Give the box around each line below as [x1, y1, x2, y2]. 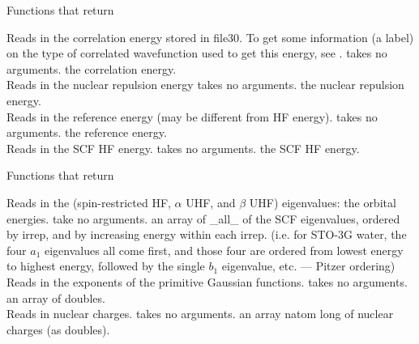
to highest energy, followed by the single [6, 257, 205, 274]
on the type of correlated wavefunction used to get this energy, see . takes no [6, 45, 387, 62]
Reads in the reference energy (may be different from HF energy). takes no [6, 108, 378, 125]
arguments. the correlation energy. [6, 60, 177, 77]
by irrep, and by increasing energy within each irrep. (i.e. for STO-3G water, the [6, 226, 407, 243]
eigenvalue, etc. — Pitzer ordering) [221, 257, 395, 274]
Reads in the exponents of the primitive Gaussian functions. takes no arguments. [6, 273, 408, 290]
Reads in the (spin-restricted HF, [6, 193, 171, 210]
